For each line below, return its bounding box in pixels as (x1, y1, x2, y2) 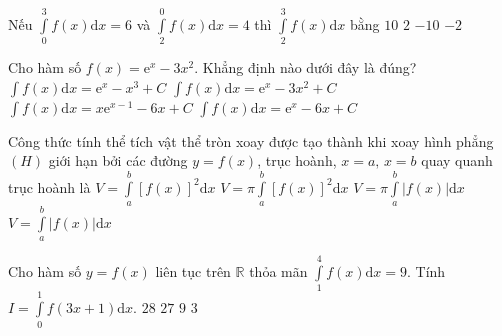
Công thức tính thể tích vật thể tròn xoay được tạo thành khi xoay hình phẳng (8, 130, 494, 151)
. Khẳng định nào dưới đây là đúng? (194, 57, 417, 78)
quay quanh (421, 150, 493, 171)
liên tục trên (155, 261, 231, 282)
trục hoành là (8, 176, 91, 197)
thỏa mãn (249, 261, 308, 282)
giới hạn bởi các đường (48, 150, 188, 171)
